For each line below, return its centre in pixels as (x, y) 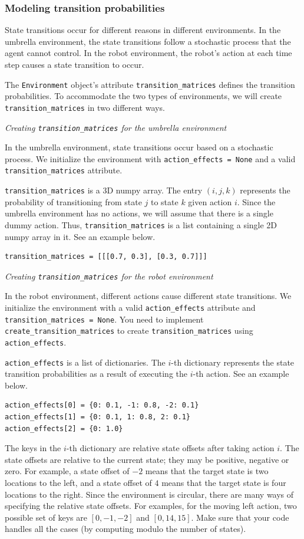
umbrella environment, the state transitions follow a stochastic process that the (148, 41)
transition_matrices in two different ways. (85, 107)
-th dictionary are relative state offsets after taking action (170, 448)
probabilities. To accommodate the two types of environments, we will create (143, 96)
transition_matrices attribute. (64, 170)
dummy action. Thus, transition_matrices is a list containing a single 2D (141, 224)
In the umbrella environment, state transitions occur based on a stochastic (139, 147)
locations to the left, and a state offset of (78, 483)
